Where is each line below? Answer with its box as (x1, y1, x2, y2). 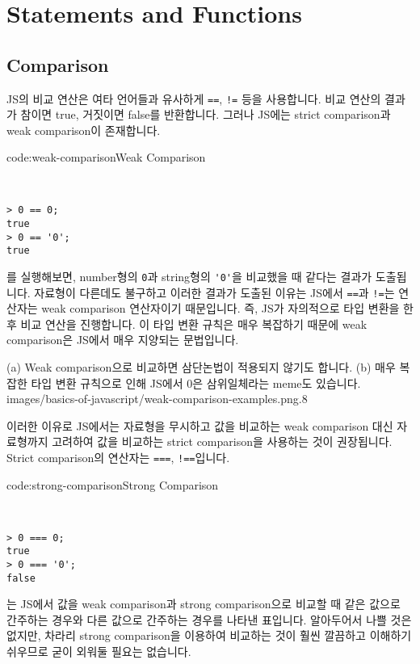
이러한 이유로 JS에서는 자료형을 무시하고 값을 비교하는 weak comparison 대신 (6, 417, 393, 434)
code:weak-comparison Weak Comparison (6, 149, 206, 166)
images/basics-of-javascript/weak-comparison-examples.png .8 (6, 390, 308, 407)
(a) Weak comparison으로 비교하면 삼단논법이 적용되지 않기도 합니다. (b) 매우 (6, 359, 396, 376)
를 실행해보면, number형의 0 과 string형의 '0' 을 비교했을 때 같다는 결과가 (6, 267, 372, 284)
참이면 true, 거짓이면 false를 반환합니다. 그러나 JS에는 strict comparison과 (20, 106, 391, 123)
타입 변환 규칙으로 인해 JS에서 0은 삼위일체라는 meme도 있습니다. (31, 374, 361, 391)
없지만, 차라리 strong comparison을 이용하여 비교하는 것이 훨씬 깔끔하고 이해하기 (6, 627, 412, 644)
